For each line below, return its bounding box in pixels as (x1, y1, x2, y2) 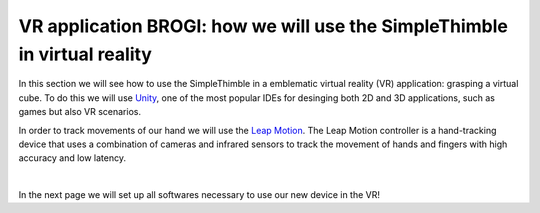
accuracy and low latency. (18, 152, 127, 164)
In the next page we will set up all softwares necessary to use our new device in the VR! (18, 189, 380, 201)
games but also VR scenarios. (18, 106, 142, 118)
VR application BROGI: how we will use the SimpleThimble (18, 15, 509, 37)
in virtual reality (18, 43, 152, 65)
